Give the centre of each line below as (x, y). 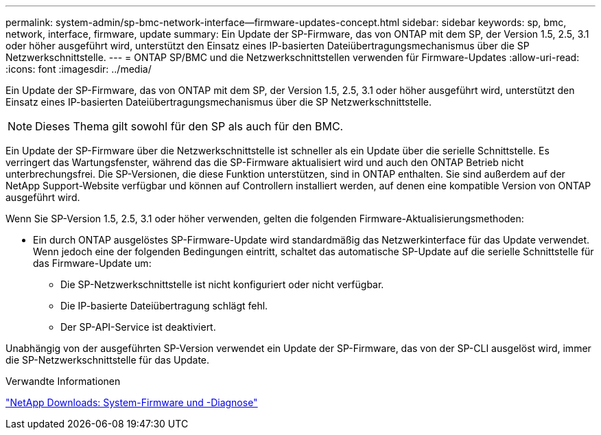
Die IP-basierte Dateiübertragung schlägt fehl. (164, 306)
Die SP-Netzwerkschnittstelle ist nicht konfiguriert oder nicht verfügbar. (222, 284)
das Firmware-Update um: (92, 263)
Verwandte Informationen (63, 381)
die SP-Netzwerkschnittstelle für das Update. (108, 360)
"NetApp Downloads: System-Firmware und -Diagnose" (132, 402)
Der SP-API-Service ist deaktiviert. (138, 327)
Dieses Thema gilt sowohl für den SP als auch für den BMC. (189, 126)
